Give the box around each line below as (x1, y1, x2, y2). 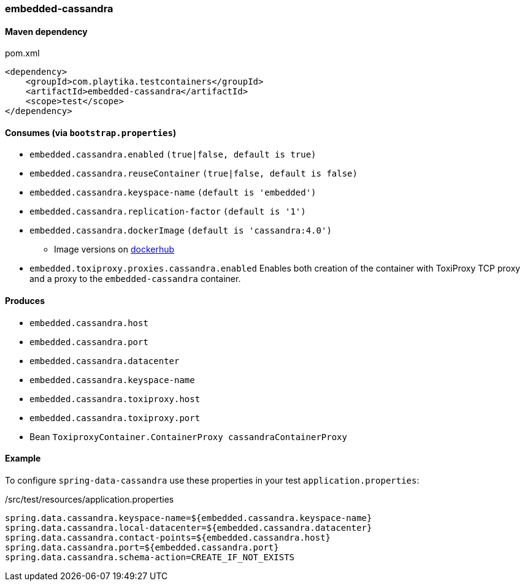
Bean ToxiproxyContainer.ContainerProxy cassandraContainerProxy (29, 431, 347, 442)
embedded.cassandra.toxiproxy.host (29, 394, 201, 404)
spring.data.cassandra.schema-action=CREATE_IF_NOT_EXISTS (5, 552, 295, 562)
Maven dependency (5, 26, 88, 37)
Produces (5, 295, 45, 306)
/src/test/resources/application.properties (5, 493, 174, 504)
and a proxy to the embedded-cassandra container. (29, 273, 241, 284)
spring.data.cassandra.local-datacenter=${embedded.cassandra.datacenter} (5, 522, 372, 533)
